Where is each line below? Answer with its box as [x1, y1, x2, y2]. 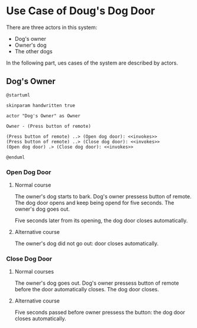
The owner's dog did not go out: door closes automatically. [14, 240, 159, 247]
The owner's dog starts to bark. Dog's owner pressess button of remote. [14, 193, 192, 200]
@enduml [6, 154, 25, 160]
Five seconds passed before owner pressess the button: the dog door [14, 309, 185, 316]
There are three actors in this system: [6, 24, 98, 31]
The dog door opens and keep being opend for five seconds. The [14, 200, 175, 207]
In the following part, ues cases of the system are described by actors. [6, 59, 179, 66]
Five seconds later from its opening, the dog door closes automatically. [14, 217, 188, 224]
